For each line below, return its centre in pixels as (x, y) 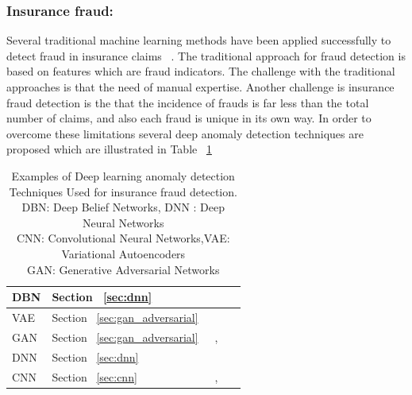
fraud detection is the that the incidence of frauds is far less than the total (188, 102)
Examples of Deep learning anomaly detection (123, 175)
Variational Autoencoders (123, 253)
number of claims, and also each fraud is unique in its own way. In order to (189, 118)
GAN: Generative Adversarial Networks (123, 269)
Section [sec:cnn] (94, 376)
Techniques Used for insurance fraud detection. (123, 191)
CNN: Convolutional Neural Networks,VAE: (123, 238)
